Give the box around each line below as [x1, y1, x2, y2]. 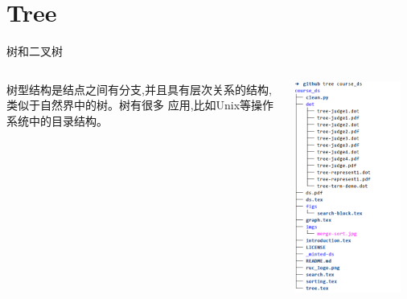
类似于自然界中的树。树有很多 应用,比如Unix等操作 [6, 96, 274, 113]
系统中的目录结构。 [6, 112, 108, 129]
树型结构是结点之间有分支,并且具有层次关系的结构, [6, 80, 272, 97]
